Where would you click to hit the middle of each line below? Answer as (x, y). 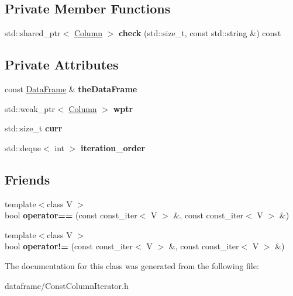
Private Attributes (62, 65)
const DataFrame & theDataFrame (71, 89)
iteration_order (113, 147)
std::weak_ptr (30, 108)
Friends (27, 179)
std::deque (23, 147)
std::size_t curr (34, 128)
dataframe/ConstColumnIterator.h (67, 285)
